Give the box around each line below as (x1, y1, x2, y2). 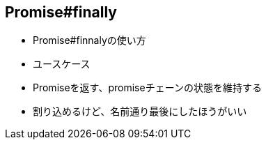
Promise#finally (5, 3, 118, 21)
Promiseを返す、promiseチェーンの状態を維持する (33, 82, 262, 94)
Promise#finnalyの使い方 (33, 34, 146, 47)
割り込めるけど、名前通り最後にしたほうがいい (33, 105, 247, 118)
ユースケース (33, 58, 91, 70)
